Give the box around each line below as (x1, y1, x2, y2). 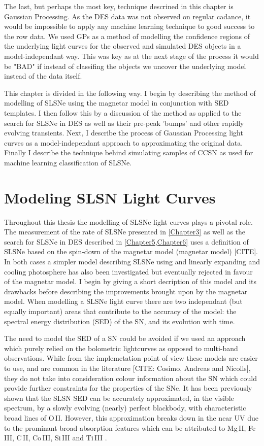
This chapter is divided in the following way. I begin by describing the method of (4, 87, 256, 98)
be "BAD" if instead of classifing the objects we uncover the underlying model (4, 60, 246, 71)
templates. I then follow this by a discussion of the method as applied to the (4, 107, 242, 118)
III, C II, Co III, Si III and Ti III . (4, 432, 107, 443)
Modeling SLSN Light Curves (4, 187, 216, 208)
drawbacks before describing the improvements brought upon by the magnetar (4, 286, 248, 296)
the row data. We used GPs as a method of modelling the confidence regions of (4, 30, 250, 41)
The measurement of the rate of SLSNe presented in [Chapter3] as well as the (4, 226, 246, 237)
